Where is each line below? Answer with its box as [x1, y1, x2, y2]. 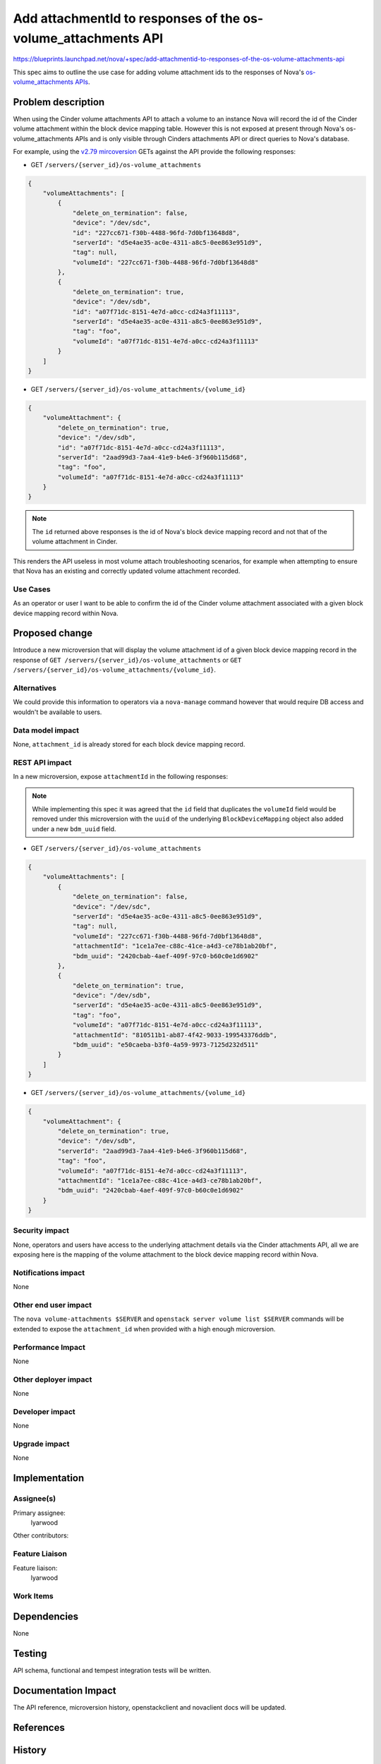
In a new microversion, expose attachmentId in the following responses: [13, 773, 229, 781]
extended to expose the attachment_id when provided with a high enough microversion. [13, 1324, 276, 1333]
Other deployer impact [13, 1375, 92, 1384]
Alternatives [13, 683, 56, 693]
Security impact [13, 1226, 70, 1236]
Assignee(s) [13, 1494, 56, 1504]
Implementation [13, 1472, 85, 1485]
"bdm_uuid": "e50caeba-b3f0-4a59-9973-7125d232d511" [72, 1041, 259, 1049]
